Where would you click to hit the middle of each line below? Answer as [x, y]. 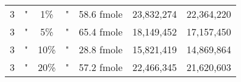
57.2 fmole [101, 67]
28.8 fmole [101, 49]
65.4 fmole [101, 32]
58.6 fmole [101, 14]
